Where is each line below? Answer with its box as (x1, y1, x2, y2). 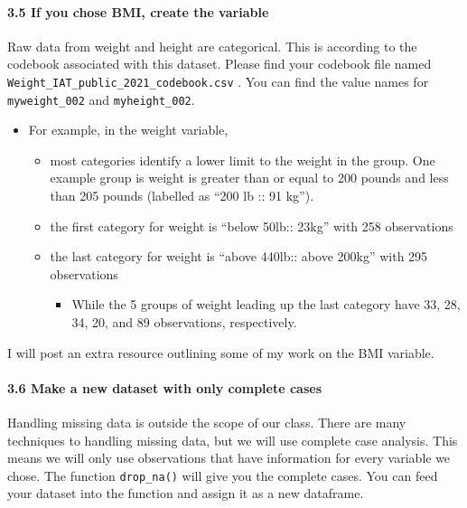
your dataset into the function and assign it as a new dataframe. (7, 484, 364, 503)
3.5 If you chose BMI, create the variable (7, 2, 269, 21)
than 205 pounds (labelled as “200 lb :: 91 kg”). (50, 186, 314, 205)
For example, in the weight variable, (28, 120, 229, 139)
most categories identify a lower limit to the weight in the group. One (50, 150, 435, 169)
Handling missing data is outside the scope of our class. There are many (7, 413, 406, 432)
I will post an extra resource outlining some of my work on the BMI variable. (7, 343, 434, 362)
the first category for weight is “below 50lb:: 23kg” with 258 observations (50, 216, 453, 235)
